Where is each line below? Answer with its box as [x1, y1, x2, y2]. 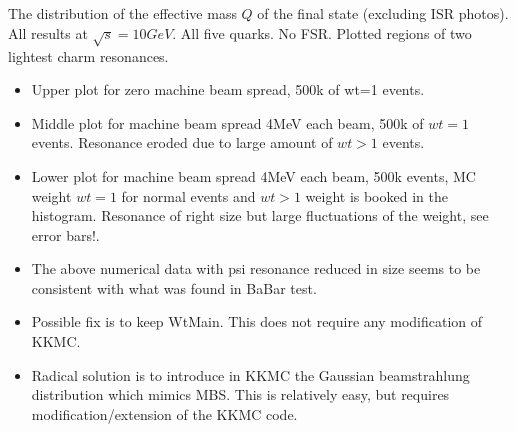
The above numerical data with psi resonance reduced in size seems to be [31, 258, 481, 279]
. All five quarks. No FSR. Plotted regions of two [172, 22, 472, 43]
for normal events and [121, 185, 256, 206]
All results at [8, 22, 88, 43]
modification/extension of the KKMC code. [31, 403, 298, 424]
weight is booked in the [305, 185, 448, 206]
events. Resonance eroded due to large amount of [31, 132, 333, 153]
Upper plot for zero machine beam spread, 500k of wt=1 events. [31, 79, 425, 100]
